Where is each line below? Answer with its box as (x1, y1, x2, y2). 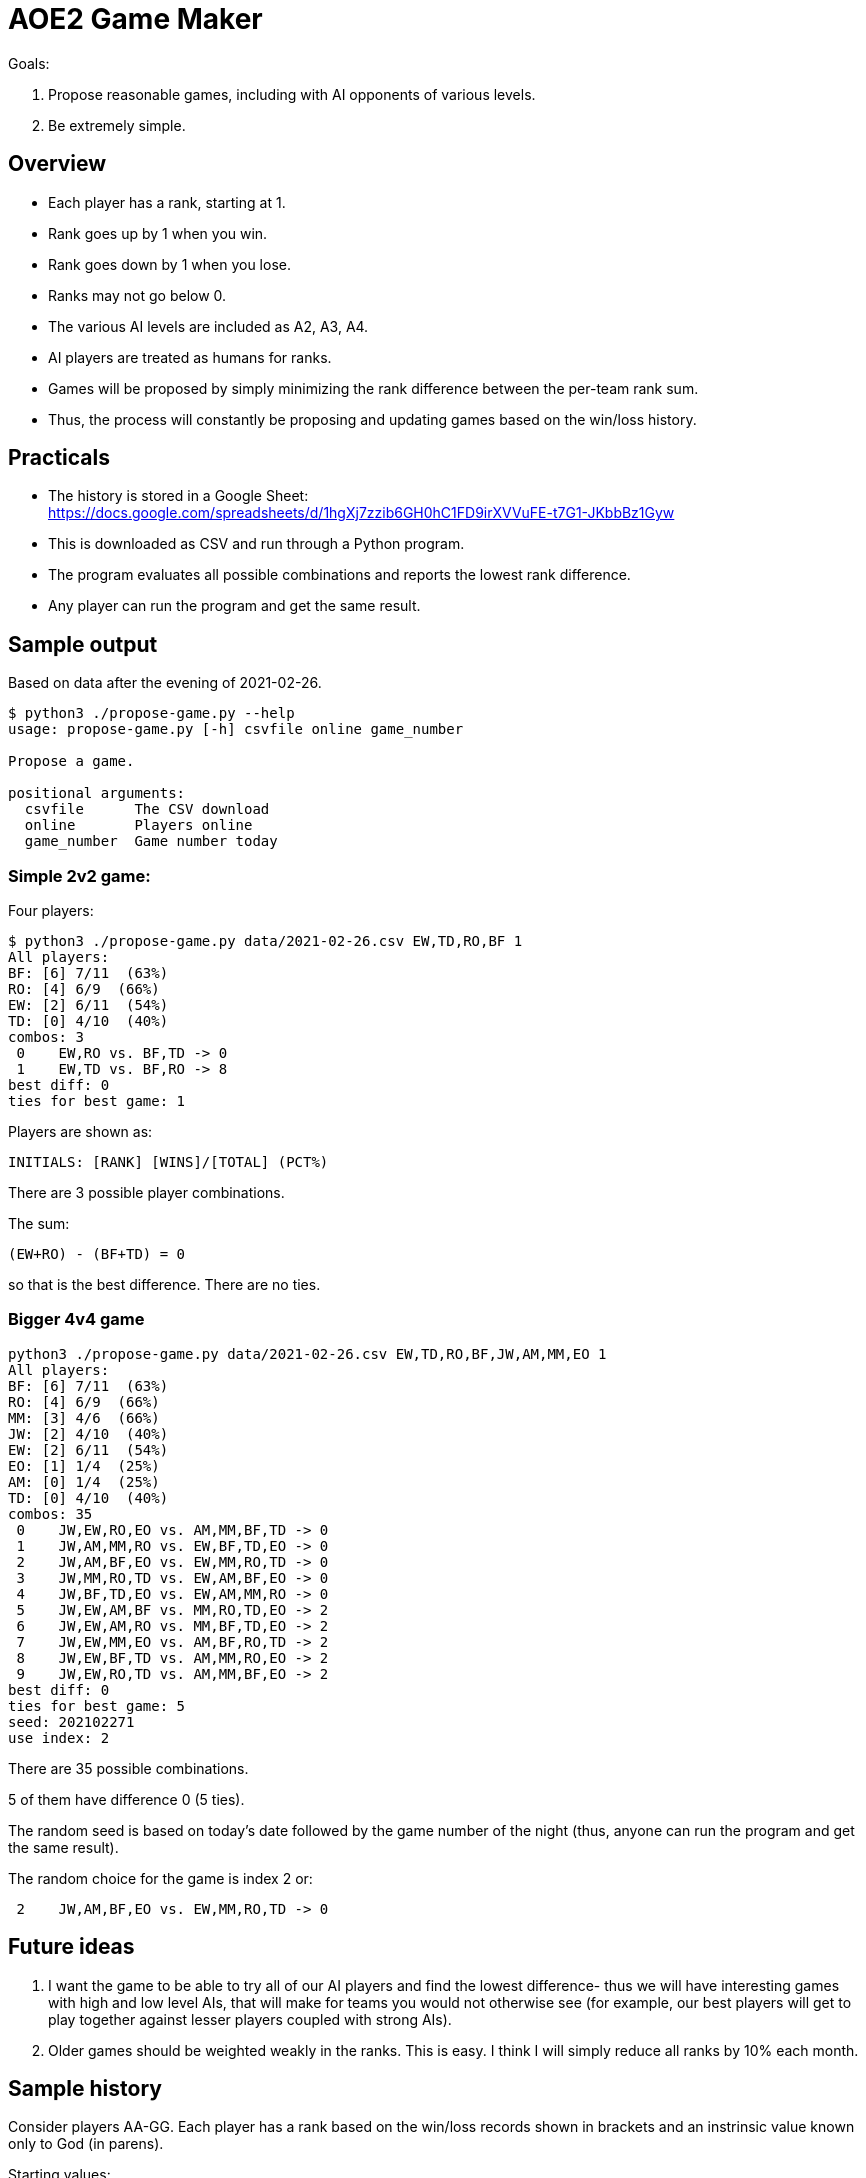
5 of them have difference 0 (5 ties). (8, 1790, 245, 1808)
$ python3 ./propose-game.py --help (8, 705, 295, 722)
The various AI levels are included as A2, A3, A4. (48, 317, 369, 335)
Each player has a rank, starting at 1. (48, 193, 286, 211)
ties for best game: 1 (8, 1093, 186, 1110)
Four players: (8, 902, 94, 920)
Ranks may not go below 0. (48, 286, 227, 304)
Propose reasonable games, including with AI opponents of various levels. (48, 85, 536, 103)
